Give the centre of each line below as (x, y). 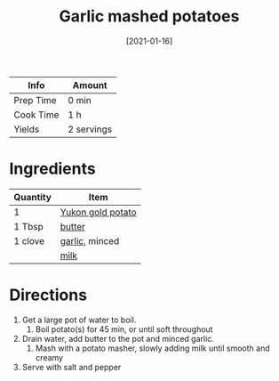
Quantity (32, 197)
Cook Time (36, 115)
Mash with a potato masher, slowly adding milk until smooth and (153, 348)
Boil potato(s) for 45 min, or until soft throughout (124, 329)
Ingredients (52, 169)
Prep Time (35, 100)
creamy (49, 357)
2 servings (90, 129)
